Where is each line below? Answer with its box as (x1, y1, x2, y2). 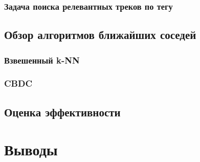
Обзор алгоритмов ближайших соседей (4, 27, 196, 43)
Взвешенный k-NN (4, 53, 80, 66)
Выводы (4, 139, 58, 160)
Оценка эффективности (4, 104, 121, 119)
